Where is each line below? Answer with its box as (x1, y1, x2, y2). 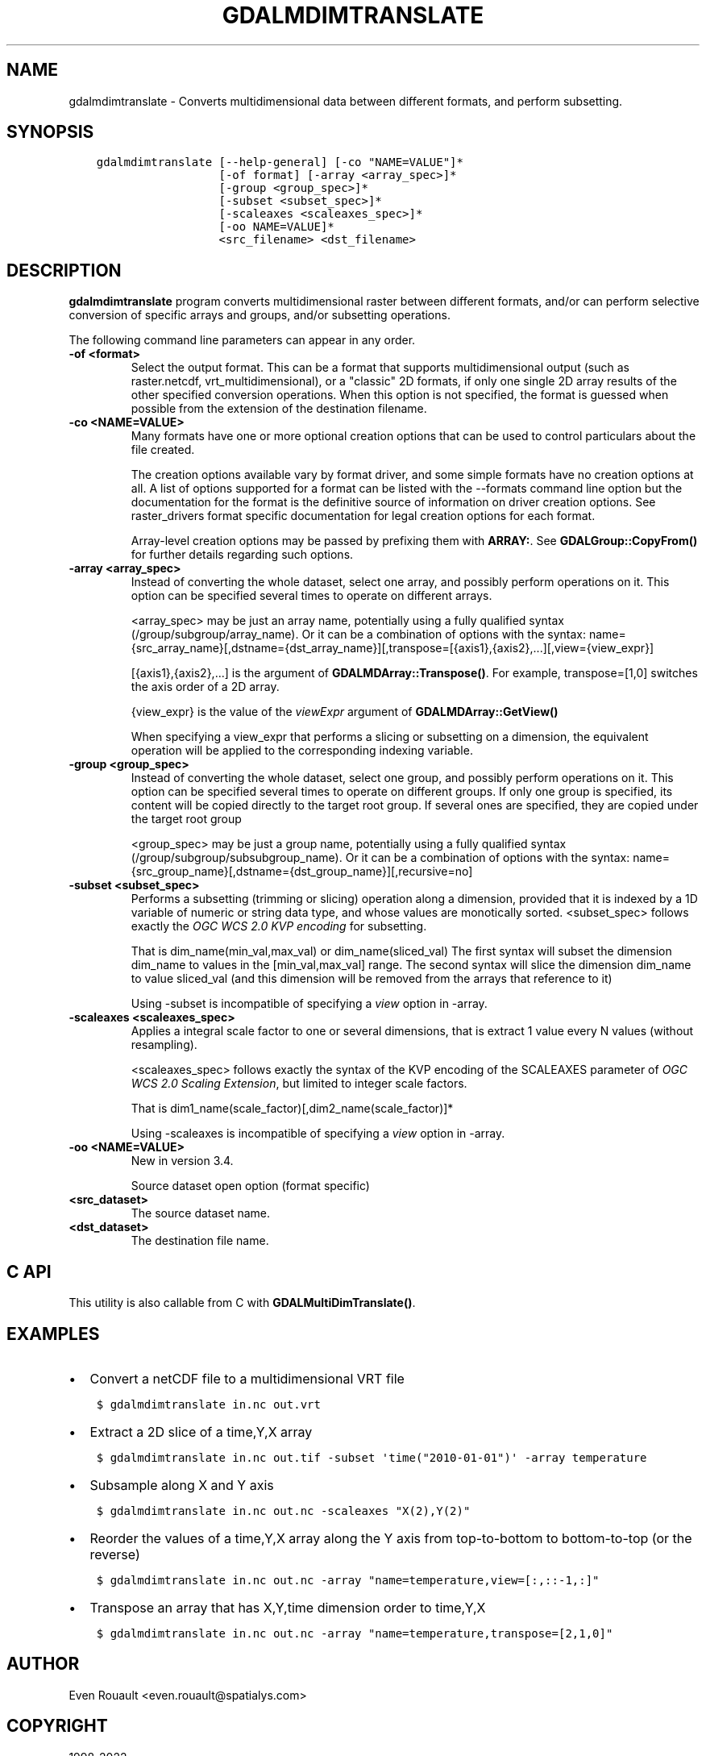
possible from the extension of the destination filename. (131, 402, 427, 416)
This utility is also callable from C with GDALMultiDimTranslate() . (69, 1296, 416, 1310)
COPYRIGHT (6, 1716, 108, 1737)
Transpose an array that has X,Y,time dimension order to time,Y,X (89, 1599, 486, 1616)
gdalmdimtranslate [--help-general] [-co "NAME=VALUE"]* (96, 156, 463, 169)
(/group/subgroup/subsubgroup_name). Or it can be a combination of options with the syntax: (131, 851, 630, 865)
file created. (131, 443, 195, 457)
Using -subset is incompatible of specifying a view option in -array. (131, 997, 488, 1011)
